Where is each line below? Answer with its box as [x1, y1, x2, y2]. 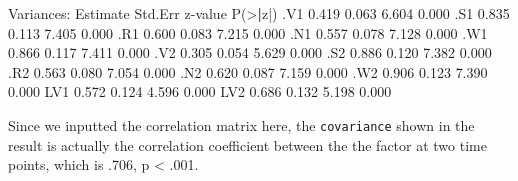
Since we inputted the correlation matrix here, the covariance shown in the [8, 114, 475, 135]
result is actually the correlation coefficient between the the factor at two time [8, 134, 487, 155]
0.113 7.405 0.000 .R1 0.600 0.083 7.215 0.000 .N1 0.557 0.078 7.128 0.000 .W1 [8, 22, 488, 43]
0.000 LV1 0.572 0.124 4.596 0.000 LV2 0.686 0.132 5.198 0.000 [8, 81, 392, 102]
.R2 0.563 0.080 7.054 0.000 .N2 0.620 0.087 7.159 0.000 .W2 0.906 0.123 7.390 [8, 61, 488, 82]
